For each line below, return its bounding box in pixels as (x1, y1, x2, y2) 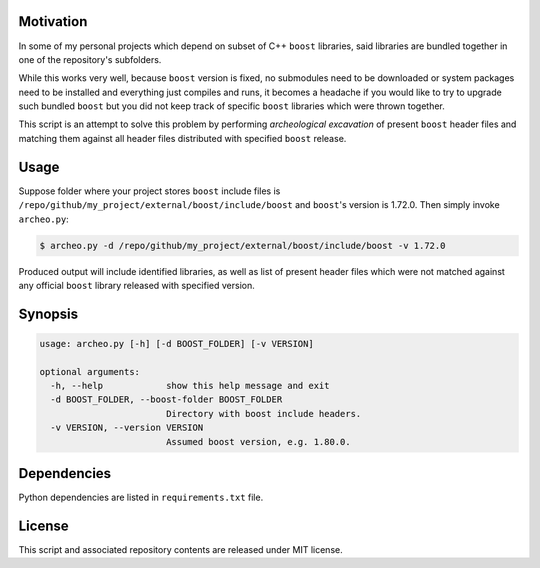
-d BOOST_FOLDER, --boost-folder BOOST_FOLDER (50, 394, 283, 405)
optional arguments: (39, 366, 140, 377)
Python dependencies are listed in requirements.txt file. (18, 491, 264, 504)
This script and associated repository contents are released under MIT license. (18, 544, 344, 556)
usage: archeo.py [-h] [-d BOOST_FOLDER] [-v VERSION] (39, 338, 314, 349)
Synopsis (18, 305, 79, 322)
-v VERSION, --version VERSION (50, 422, 204, 434)
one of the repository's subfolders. (18, 53, 162, 65)
